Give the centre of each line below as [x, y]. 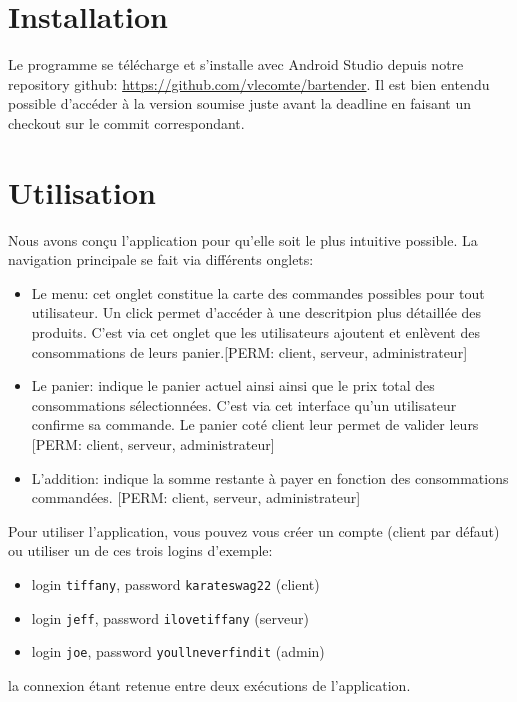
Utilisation [82, 191]
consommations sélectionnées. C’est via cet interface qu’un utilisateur [244, 404]
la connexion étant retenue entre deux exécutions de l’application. [209, 684]
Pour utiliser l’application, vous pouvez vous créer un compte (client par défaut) [254, 530]
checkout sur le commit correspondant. [126, 122]
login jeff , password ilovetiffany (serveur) [170, 617]
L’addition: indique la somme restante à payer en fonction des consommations [270, 477]
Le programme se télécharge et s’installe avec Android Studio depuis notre [236, 64]
